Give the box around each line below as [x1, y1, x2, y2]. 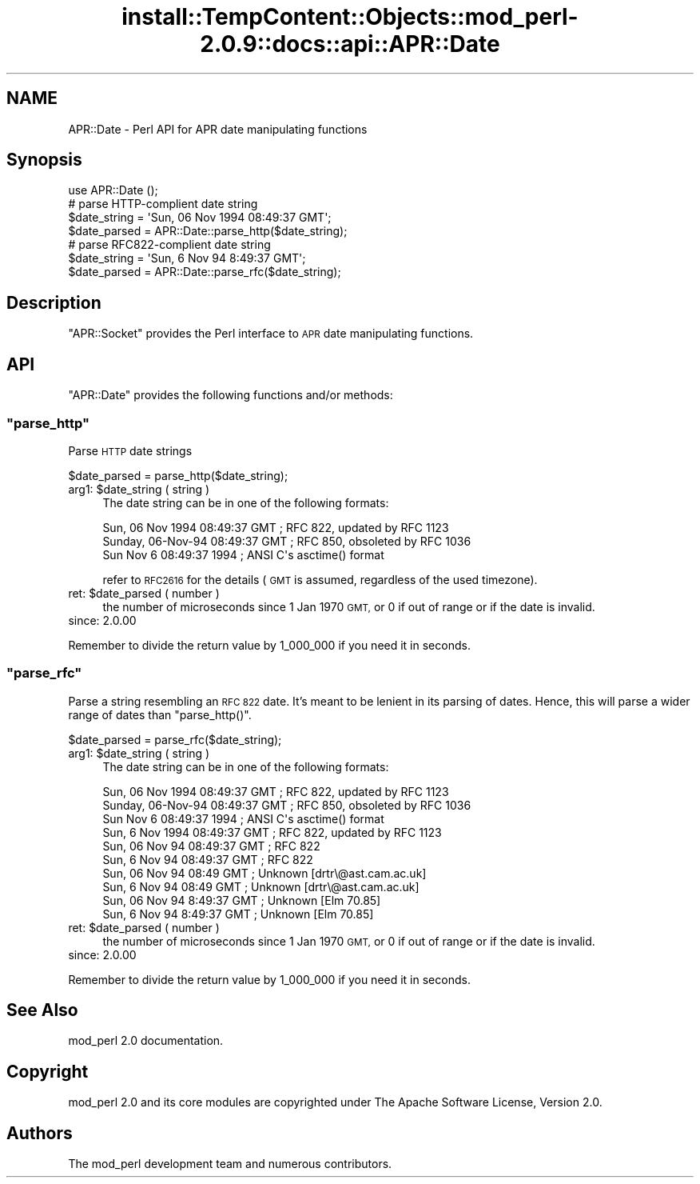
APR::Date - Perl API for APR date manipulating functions [68, 122, 368, 136]
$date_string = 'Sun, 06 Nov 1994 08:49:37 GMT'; [68, 210, 332, 225]
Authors [6, 1122, 73, 1143]
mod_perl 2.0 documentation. [68, 1034, 224, 1048]
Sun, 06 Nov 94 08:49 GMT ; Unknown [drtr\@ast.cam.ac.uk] [102, 866, 427, 880]
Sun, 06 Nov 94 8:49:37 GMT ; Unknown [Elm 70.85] [102, 893, 381, 907]
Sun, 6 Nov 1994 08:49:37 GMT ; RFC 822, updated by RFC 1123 [102, 825, 442, 839]
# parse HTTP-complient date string [68, 197, 258, 211]
